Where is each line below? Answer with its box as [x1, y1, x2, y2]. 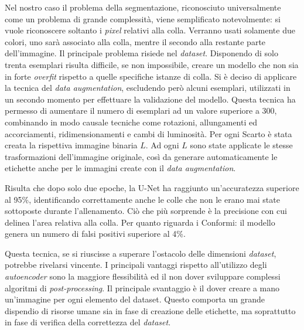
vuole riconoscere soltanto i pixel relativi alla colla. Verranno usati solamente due [5, 24, 295, 36]
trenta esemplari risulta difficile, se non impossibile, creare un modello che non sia [5, 58, 299, 70]
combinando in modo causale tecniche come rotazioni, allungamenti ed [5, 115, 257, 128]
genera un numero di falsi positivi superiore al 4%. [5, 227, 186, 240]
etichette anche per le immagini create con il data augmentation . [5, 162, 236, 174]
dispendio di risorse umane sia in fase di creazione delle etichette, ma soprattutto [5, 304, 296, 317]
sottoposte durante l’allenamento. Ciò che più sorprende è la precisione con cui [5, 205, 287, 217]
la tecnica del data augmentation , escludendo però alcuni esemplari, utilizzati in [5, 81, 291, 94]
